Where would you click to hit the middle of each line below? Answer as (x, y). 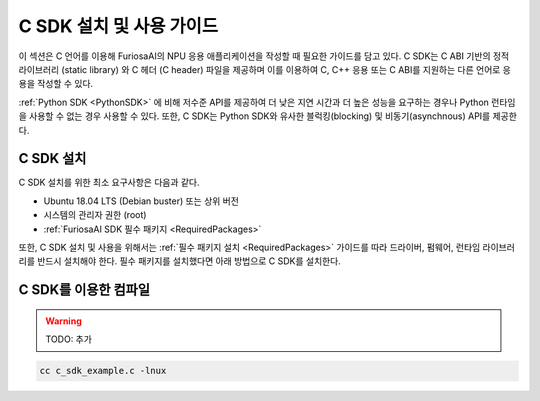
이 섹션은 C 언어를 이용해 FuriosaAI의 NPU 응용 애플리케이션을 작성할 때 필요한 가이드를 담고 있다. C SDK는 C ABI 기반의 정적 (264, 56)
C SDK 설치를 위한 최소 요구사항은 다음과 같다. (109, 182)
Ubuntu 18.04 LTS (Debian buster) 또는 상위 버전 (141, 201)
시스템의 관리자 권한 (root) (95, 215)
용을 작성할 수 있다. (56, 84)
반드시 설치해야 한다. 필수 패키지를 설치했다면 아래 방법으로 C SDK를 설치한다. (189, 261)
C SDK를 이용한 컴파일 (84, 290)
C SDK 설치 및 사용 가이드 (118, 26)
